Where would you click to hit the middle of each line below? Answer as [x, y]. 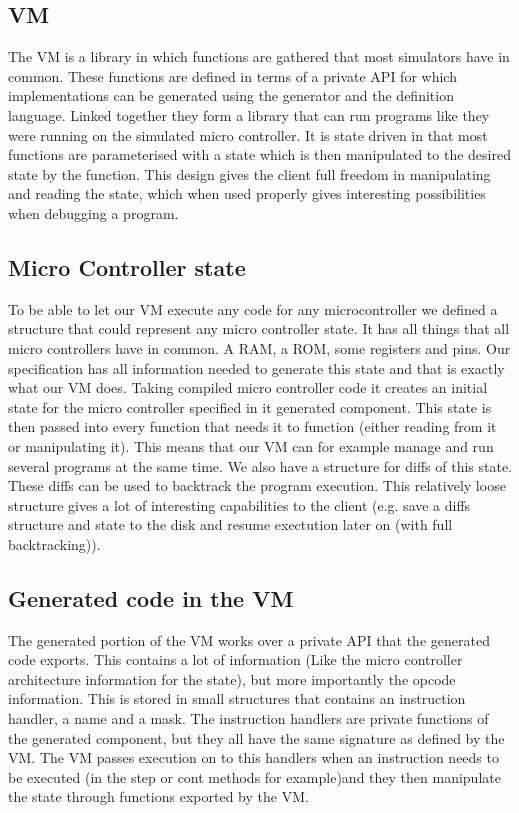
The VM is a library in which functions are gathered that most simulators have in [259, 56]
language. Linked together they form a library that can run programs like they [249, 114]
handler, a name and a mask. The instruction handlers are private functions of [248, 718]
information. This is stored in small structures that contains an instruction [237, 698]
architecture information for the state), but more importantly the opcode [232, 678]
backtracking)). [54, 543]
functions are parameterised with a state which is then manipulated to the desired [259, 154]
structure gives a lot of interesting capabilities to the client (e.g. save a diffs [239, 504]
